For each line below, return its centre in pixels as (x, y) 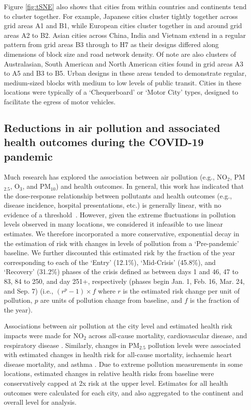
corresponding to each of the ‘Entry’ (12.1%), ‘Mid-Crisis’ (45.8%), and (110, 262)
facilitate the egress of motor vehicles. (60, 101)
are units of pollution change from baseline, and (111, 300)
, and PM (37, 186)
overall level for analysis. (40, 402)
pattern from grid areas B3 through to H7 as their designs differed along (111, 44)
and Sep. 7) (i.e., (29, 290)
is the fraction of (215, 300)
